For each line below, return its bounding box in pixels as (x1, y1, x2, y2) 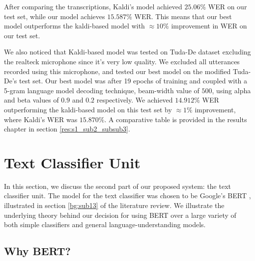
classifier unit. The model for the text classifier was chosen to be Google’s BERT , (4, 190, 251, 201)
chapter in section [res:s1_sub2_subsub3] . (4, 124, 130, 134)
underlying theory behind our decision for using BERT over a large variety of (4, 209, 236, 220)
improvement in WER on (171, 21, 247, 31)
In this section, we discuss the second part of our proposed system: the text (4, 181, 231, 191)
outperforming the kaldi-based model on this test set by (4, 104, 172, 114)
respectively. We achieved (96, 95, 173, 105)
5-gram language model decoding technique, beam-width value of (4, 85, 199, 95)
